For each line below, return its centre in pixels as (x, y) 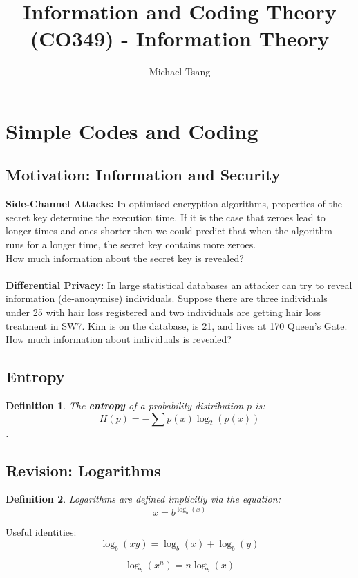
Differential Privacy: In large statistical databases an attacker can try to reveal (179, 285)
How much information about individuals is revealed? (119, 339)
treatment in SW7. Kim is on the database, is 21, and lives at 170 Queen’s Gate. (177, 325)
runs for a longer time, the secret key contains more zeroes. (131, 244)
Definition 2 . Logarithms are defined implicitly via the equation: (143, 499)
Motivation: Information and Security (143, 175)
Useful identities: (41, 532)
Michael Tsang (180, 72)
